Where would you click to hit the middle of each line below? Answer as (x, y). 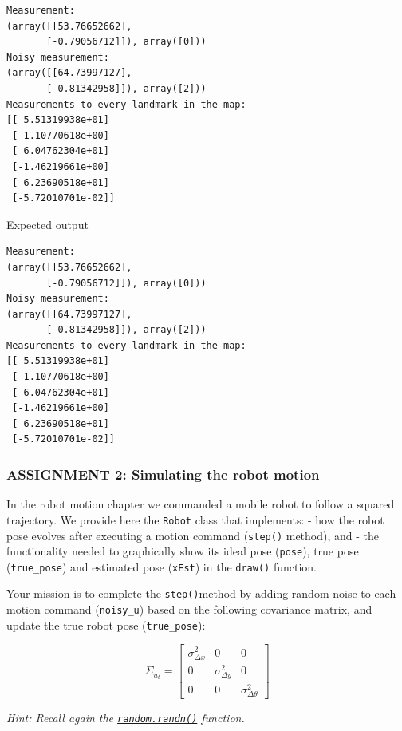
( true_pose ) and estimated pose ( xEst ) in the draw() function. (162, 566)
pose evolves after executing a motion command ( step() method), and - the (193, 535)
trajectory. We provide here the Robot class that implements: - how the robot (195, 519)
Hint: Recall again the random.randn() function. (126, 718)
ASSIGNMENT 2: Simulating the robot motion (163, 474)
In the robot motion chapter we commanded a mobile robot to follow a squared (201, 504)
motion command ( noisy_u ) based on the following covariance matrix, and (189, 609)
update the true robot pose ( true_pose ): (106, 624)
